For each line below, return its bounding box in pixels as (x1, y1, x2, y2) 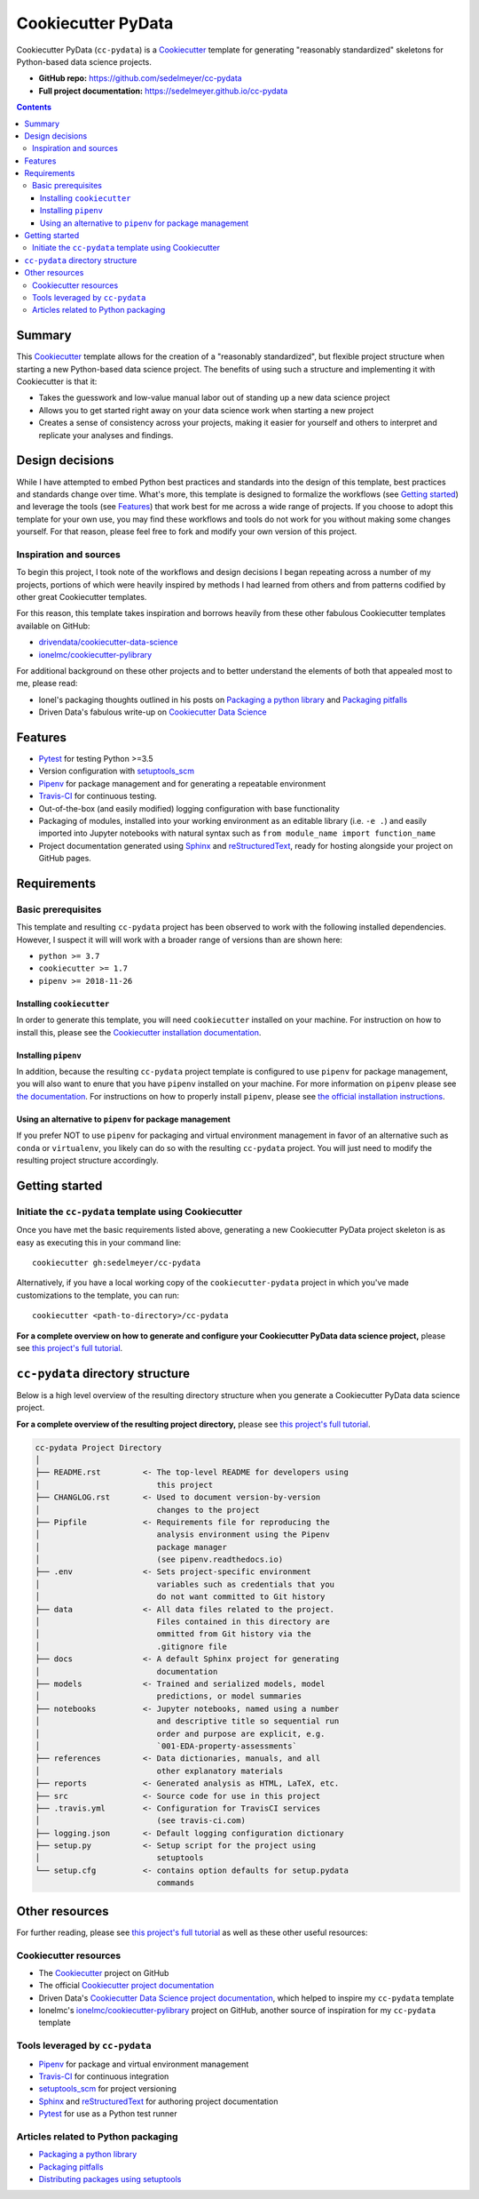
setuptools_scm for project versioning (38, 2083, 177, 2094)
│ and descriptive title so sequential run (35, 1716, 340, 1726)
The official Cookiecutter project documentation (38, 1980, 215, 1991)
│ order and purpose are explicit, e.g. (35, 1729, 326, 1739)
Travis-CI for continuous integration (38, 2071, 169, 2082)
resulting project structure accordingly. (16, 1155, 159, 1165)
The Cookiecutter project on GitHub (38, 1967, 169, 1978)
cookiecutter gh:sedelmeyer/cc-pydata (32, 1258, 201, 1267)
